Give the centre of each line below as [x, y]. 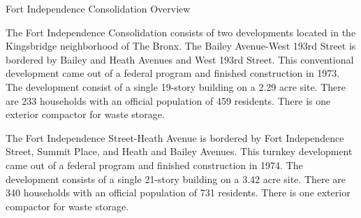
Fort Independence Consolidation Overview [98, 8]
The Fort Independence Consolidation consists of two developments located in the [181, 32]
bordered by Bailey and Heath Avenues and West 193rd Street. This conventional [180, 59]
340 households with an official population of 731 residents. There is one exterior [178, 192]
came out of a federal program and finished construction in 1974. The [154, 165]
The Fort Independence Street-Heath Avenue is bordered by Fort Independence [175, 137]
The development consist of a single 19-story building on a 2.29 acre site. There [176, 86]
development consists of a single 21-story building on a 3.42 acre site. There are [176, 179]
